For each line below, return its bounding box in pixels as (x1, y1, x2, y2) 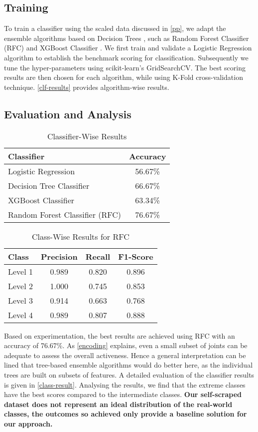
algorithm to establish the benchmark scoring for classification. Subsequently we (4, 52, 249, 62)
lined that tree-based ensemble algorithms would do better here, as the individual (4, 360, 253, 370)
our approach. (4, 418, 53, 429)
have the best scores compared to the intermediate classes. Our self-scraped (4, 389, 242, 400)
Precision (40, 250, 78, 262)
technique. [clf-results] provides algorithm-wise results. (4, 81, 169, 92)
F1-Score (118, 250, 153, 262)
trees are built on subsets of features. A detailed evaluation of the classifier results (4, 369, 255, 380)
